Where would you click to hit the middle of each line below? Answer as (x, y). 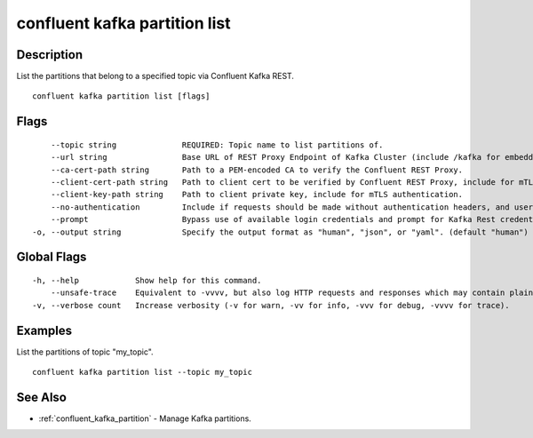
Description (50, 55)
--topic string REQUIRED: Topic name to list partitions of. (217, 145)
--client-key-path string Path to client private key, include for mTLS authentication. (257, 195)
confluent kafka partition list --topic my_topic (143, 372)
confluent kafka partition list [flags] (121, 96)
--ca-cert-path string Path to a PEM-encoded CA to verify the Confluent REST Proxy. (257, 170)
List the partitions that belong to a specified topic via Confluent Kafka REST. (155, 76)
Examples (44, 330)
